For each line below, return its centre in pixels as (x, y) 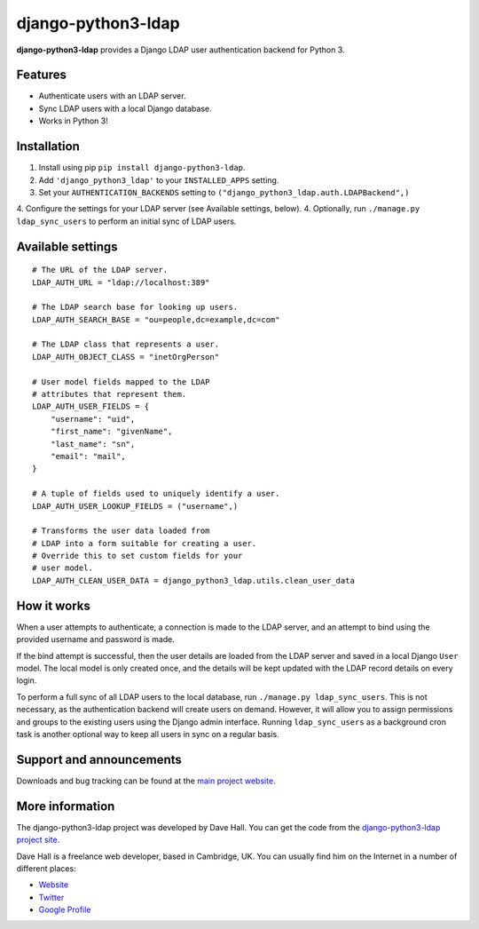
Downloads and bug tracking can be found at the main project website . (146, 781)
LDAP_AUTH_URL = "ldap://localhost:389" (121, 282)
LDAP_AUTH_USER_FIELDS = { (91, 407)
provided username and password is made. (95, 639)
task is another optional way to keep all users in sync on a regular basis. (148, 734)
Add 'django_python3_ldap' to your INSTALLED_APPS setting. (159, 180)
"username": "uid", (93, 419)
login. (27, 680)
